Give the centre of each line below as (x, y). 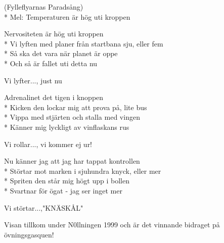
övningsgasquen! (29, 234)
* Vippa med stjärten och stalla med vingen (72, 117)
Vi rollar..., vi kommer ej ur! (48, 144)
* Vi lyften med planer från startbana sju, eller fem (84, 43)
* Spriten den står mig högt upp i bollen (67, 181)
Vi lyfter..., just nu (33, 80)
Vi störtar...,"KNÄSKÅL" (44, 207)
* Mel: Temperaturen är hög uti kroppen (67, 16)
